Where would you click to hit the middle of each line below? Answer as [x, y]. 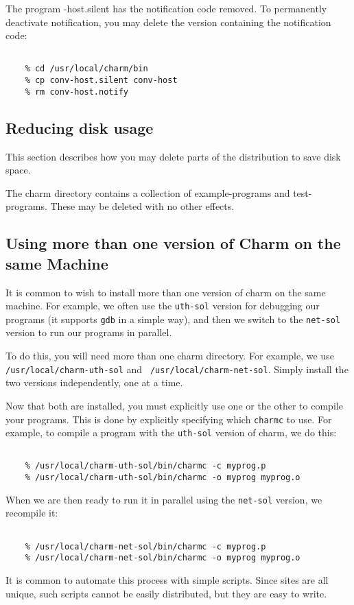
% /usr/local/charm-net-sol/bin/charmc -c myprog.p [145, 546]
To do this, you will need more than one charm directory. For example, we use [170, 356]
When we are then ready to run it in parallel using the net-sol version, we [164, 499]
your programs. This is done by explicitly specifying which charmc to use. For [169, 419]
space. [18, 170]
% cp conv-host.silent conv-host [101, 81]
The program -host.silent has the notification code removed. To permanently [166, 8]
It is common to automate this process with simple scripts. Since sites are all [167, 580]
